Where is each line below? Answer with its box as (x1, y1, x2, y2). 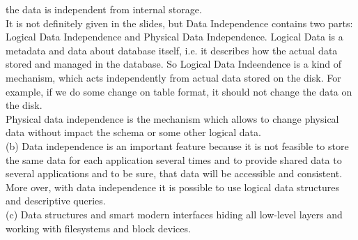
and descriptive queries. (6, 193, 106, 208)
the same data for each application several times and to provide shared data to (6, 152, 342, 167)
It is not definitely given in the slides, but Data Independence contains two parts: (6, 15, 353, 30)
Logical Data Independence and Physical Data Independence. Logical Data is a (6, 29, 343, 44)
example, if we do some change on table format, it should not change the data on (6, 84, 352, 98)
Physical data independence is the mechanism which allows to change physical (6, 111, 339, 126)
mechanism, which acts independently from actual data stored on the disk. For (6, 70, 341, 84)
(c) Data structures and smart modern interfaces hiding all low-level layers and (6, 207, 343, 221)
